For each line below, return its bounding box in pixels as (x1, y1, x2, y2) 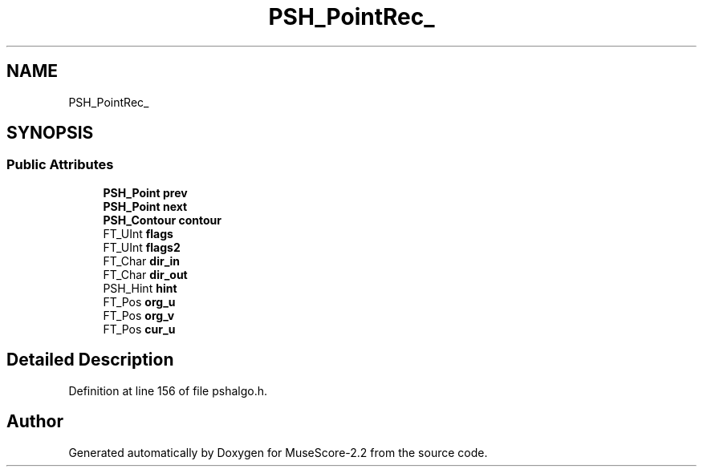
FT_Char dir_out (103, 267, 188, 281)
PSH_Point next (103, 199, 188, 213)
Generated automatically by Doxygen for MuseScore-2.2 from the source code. (68, 445, 488, 459)
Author (6, 411, 63, 432)
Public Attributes (6, 156, 114, 173)
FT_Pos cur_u (103, 321, 176, 336)
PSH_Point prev (103, 185, 188, 200)
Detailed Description (6, 350, 174, 370)
